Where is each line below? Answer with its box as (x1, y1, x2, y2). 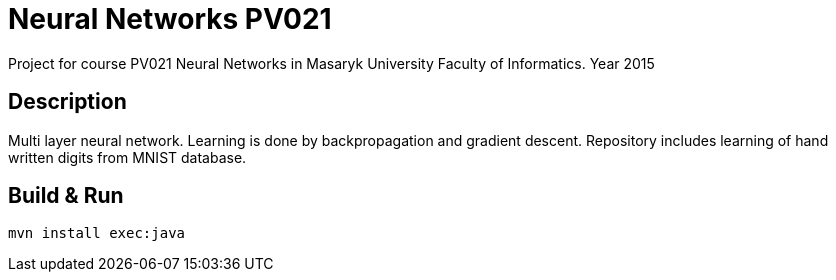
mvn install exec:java (8, 225, 186, 242)
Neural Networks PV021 (8, 2, 332, 36)
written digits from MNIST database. (8, 148, 247, 166)
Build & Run (8, 183, 124, 209)
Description (8, 89, 127, 115)
